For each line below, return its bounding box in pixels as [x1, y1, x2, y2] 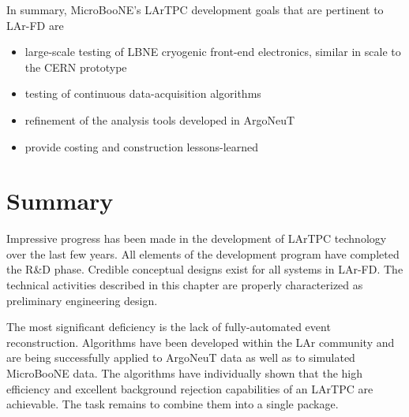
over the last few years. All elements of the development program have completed [6, 245, 400, 262]
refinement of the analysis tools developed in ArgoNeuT [24, 111, 295, 128]
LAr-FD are [6, 17, 64, 33]
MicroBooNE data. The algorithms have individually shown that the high [6, 365, 363, 382]
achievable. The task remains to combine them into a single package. [6, 396, 339, 412]
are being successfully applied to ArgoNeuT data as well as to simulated [6, 349, 355, 366]
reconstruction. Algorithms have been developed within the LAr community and [6, 333, 395, 350]
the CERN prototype [24, 58, 127, 75]
